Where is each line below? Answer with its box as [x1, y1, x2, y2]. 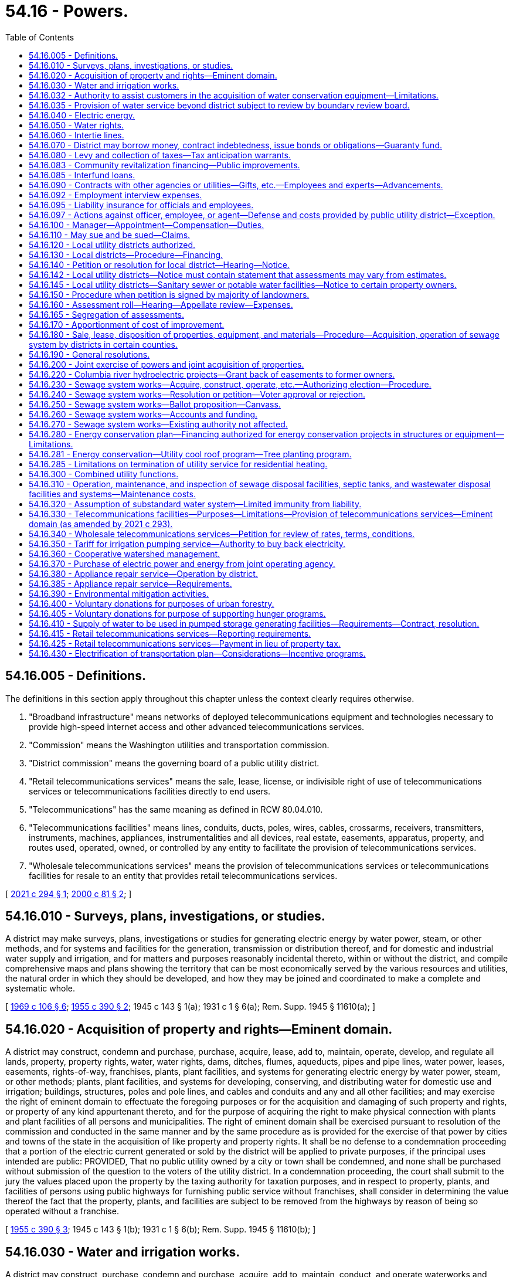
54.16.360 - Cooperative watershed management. [29, 548, 220, 559]
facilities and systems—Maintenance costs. [29, 488, 196, 499]
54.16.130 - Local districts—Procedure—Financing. [29, 249, 223, 260]
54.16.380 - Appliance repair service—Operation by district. [29, 568, 258, 579]
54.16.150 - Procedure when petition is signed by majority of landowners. [29, 289, 310, 300]
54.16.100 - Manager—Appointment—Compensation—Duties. [29, 219, 264, 230]
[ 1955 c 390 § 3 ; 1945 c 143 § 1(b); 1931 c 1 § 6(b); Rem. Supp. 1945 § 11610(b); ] [5, 1224, 316, 1235]
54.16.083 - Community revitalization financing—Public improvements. [29, 159, 300, 170]
